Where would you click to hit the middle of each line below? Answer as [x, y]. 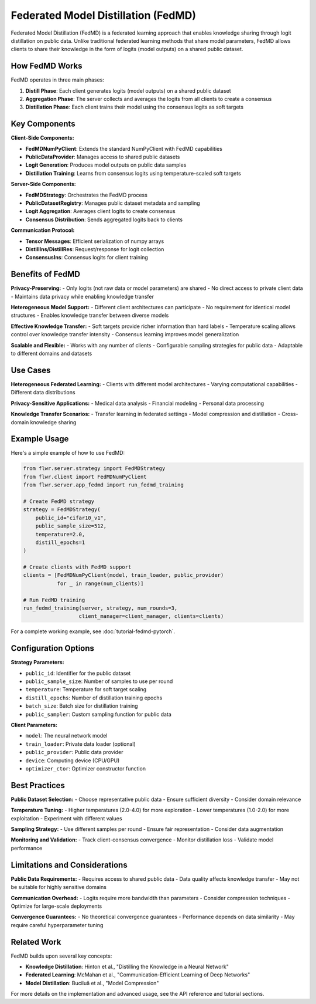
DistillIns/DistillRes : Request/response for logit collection [95, 249]
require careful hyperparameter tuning [57, 925]
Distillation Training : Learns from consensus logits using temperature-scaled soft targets [133, 173]
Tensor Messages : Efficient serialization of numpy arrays [95, 241]
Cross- [290, 414]
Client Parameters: [34, 725]
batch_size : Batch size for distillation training [82, 706]
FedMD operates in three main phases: [58, 80]
